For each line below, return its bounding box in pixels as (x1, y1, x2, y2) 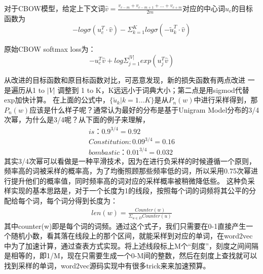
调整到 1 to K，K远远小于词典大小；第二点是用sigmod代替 (57, 84, 249, 95)
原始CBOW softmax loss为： (4, 44, 96, 54)
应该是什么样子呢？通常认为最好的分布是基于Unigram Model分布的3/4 (29, 104, 259, 115)
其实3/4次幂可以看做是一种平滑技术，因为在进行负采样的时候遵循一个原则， (4, 155, 256, 166)
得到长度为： (74, 195, 118, 205)
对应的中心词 (182, 3, 225, 13)
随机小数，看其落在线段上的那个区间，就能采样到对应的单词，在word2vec (11, 230, 253, 241)
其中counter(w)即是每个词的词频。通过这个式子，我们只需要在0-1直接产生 (4, 220, 246, 231)
